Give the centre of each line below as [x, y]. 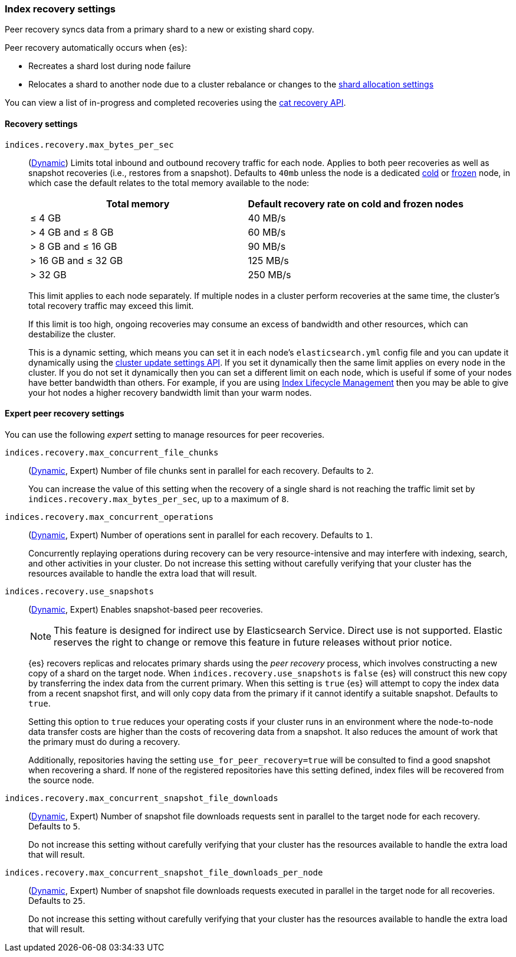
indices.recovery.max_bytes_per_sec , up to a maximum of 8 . [159, 499]
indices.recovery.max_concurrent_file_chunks [112, 452]
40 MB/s [267, 218]
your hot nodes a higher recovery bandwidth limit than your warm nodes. [170, 392]
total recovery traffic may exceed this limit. [111, 305]
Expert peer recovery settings [65, 414]
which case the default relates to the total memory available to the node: [169, 183]
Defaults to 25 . [57, 900]
